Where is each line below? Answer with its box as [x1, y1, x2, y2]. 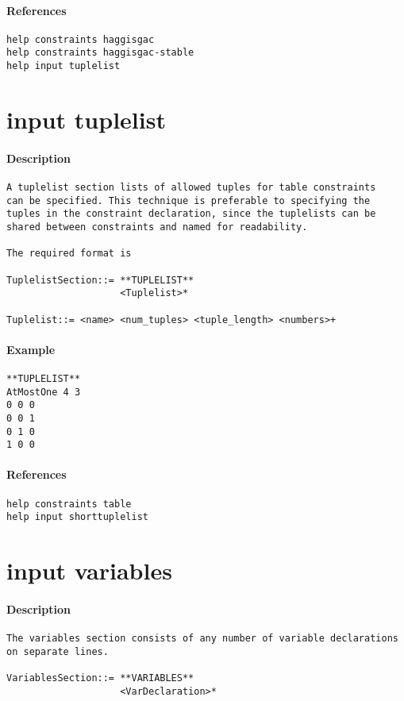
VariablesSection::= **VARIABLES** [6, 672, 194, 684]
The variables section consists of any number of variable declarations [6, 633, 398, 645]
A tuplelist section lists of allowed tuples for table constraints [6, 181, 376, 193]
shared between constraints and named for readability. [6, 221, 308, 233]
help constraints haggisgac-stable [6, 47, 194, 59]
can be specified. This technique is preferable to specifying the [6, 195, 371, 206]
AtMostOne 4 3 [6, 386, 81, 398]
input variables [6, 554, 172, 587]
